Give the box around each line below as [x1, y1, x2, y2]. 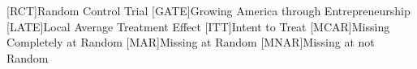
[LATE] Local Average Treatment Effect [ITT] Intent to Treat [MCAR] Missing [6, 18, 390, 34]
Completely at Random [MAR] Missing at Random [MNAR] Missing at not [6, 34, 375, 51]
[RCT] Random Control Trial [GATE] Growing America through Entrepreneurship [6, 2, 411, 18]
